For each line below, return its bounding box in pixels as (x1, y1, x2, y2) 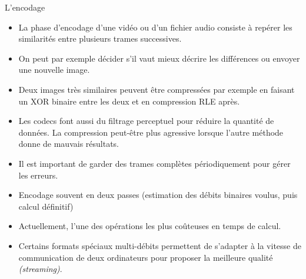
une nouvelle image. (18, 63, 90, 76)
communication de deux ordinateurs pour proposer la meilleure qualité (18, 251, 273, 263)
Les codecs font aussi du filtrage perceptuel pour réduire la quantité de (18, 115, 274, 127)
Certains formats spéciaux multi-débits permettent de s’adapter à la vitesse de (18, 239, 301, 251)
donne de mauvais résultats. (18, 137, 119, 150)
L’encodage (5, 1, 45, 13)
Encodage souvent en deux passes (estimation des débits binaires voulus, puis (18, 189, 298, 201)
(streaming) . (18, 263, 62, 275)
